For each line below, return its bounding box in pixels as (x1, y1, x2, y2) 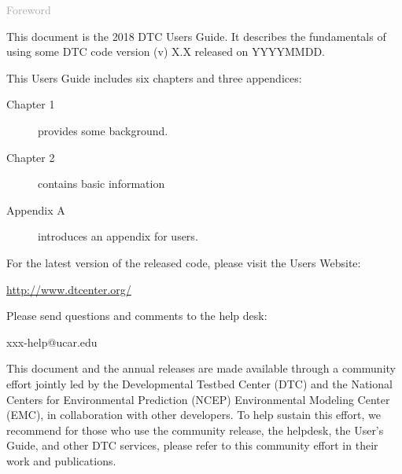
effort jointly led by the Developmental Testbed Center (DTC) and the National (6, 375, 393, 391)
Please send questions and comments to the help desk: (6, 307, 267, 324)
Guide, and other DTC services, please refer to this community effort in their (6, 437, 378, 454)
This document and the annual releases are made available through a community (6, 360, 396, 377)
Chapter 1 (6, 96, 55, 112)
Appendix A (6, 201, 65, 218)
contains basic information (38, 175, 165, 192)
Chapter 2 (6, 149, 55, 165)
